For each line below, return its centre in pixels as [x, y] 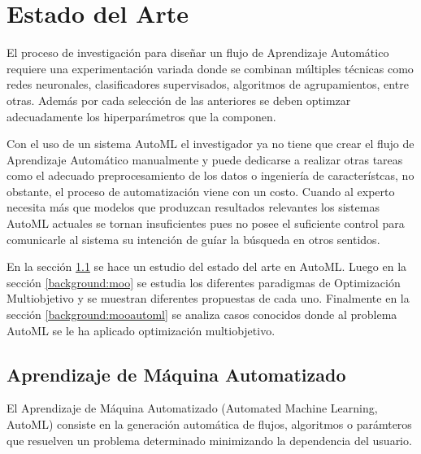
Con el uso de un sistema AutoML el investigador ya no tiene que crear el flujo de [210, 144]
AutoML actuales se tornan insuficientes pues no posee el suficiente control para [206, 223]
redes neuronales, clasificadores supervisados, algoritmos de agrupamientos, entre [208, 84]
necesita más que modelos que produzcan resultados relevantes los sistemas [193, 207]
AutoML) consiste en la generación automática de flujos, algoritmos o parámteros [209, 424]
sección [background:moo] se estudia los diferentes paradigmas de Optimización [204, 282]
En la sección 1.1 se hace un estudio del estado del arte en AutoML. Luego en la [207, 266]
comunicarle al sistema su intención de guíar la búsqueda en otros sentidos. [193, 239]
